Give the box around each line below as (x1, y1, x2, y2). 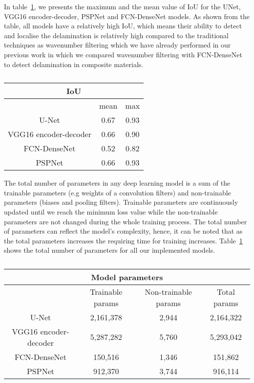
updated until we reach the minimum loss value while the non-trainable (4, 206, 218, 216)
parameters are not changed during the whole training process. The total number (4, 216, 247, 226)
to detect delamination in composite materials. (4, 59, 144, 69)
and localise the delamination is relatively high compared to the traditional (4, 30, 229, 40)
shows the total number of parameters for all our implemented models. (4, 245, 215, 255)
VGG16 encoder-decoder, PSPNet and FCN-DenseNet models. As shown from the (4, 11, 250, 21)
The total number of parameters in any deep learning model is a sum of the (4, 178, 231, 188)
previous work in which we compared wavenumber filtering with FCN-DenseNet (4, 49, 242, 59)
